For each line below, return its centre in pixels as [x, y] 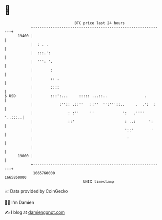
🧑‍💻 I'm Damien [20, 202]
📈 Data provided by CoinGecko [36, 191]
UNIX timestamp [99, 182]
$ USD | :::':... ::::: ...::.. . [76, 96]
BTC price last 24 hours [100, 23]
